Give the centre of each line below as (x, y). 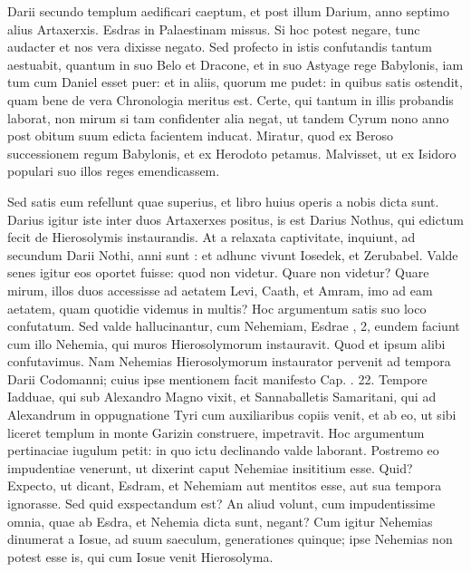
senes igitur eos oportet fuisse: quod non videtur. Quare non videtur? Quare (218, 272)
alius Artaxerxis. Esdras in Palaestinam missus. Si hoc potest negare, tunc (214, 29)
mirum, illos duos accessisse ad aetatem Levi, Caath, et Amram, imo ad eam (220, 290)
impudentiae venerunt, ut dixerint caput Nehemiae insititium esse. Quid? (210, 467)
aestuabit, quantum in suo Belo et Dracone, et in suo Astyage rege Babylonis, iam (235, 64)
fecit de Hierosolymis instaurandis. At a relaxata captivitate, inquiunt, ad (211, 237)
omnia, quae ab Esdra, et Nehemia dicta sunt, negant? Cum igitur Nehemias (220, 521)
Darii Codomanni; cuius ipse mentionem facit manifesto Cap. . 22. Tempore (217, 378)
